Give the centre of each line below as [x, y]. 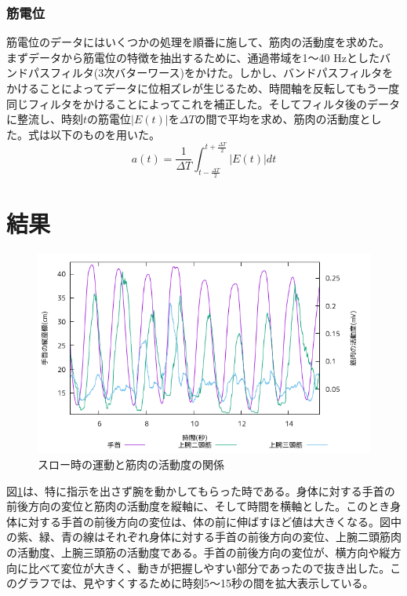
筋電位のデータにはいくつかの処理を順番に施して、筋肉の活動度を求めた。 [198, 42]
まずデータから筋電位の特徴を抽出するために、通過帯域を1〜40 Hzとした [193, 57]
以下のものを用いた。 [105, 134]
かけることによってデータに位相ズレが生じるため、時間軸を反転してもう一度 [203, 88]
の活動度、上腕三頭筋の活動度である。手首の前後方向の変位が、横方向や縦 [198, 552]
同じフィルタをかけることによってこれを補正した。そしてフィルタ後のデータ [203, 103]
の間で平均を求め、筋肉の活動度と [283, 119]
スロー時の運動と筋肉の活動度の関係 [131, 464]
